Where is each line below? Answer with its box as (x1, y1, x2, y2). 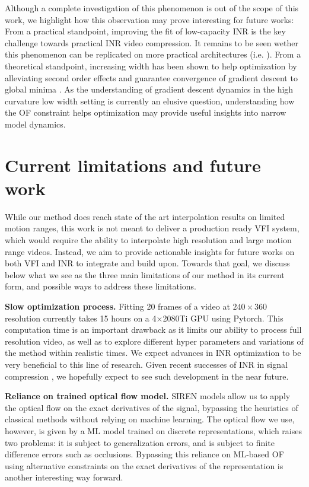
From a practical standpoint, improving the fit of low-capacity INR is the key (5, 25, 286, 37)
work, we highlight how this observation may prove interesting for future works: (5, 13, 294, 26)
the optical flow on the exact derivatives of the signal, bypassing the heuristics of (5, 401, 298, 413)
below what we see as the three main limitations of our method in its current (5, 268, 285, 281)
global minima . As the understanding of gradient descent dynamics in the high (5, 83, 294, 96)
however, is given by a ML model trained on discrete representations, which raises (5, 424, 302, 437)
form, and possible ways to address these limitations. (5, 280, 196, 292)
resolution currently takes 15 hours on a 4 (5, 311, 157, 324)
